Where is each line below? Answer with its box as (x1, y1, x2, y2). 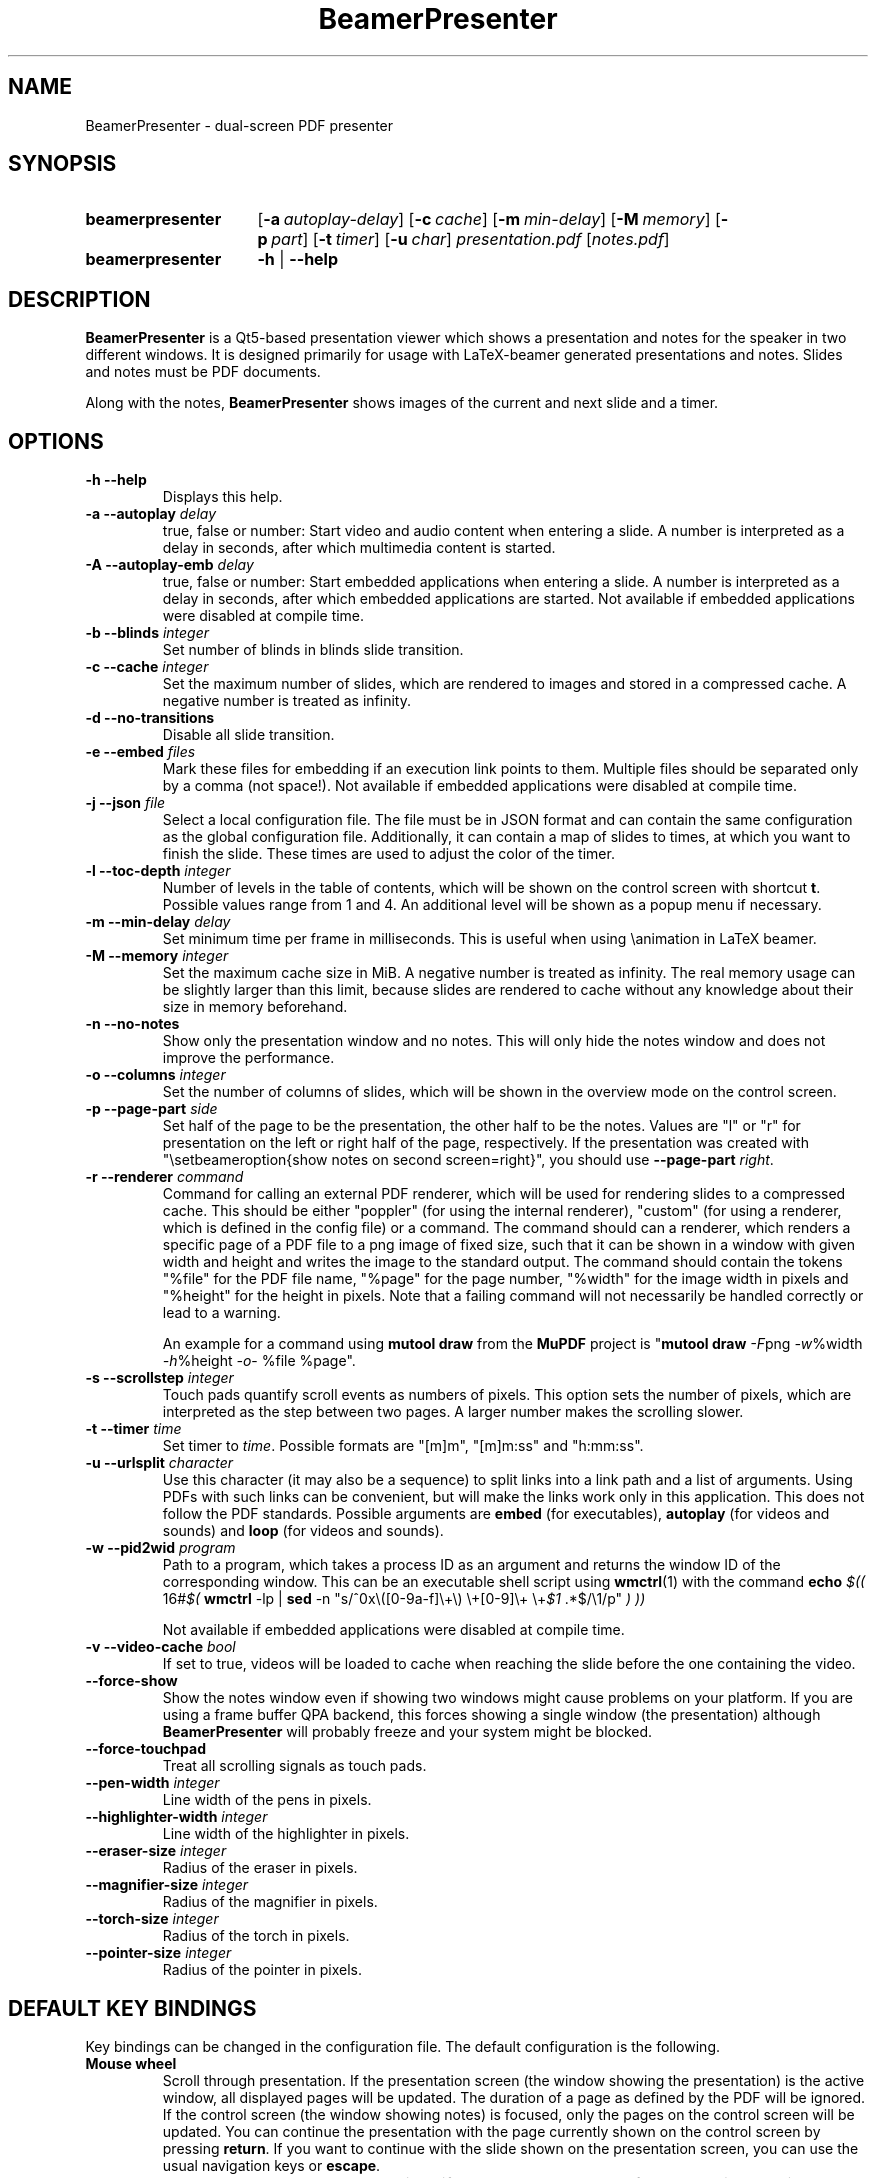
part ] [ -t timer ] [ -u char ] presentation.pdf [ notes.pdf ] (271, 229, 670, 250)
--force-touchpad (85, 1740, 206, 1758)
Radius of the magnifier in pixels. (162, 1893, 378, 1911)
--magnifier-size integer (85, 1876, 249, 1894)
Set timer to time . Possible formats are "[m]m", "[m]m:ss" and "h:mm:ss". (162, 1437, 644, 1455)
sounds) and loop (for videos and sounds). (162, 1522, 444, 1540)
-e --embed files (85, 743, 196, 761)
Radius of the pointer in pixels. (162, 1961, 362, 1979)
